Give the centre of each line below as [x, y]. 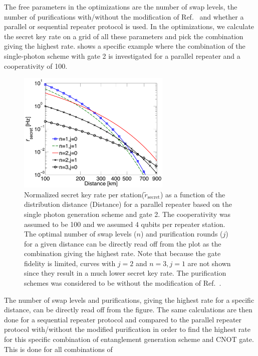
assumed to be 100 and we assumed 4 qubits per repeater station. [125, 224]
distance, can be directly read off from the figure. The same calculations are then [128, 310]
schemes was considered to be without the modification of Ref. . [123, 283]
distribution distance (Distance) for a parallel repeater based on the [128, 204]
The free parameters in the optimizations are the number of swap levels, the [121, 7]
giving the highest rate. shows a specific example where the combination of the [125, 46]
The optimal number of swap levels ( [80, 234]
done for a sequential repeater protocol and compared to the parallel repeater [123, 319]
